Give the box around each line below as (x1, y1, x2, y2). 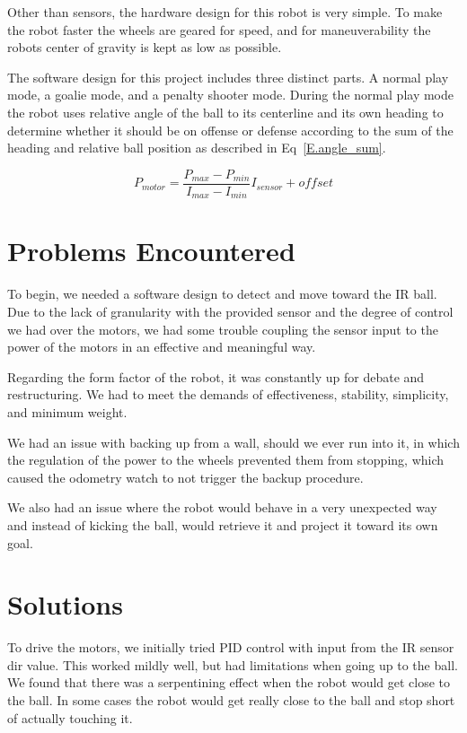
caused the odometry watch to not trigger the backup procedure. (7, 467, 364, 486)
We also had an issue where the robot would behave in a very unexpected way (7, 498, 437, 517)
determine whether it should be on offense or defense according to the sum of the (7, 120, 454, 139)
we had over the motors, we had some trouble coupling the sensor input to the (7, 319, 438, 338)
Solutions (7, 586, 123, 623)
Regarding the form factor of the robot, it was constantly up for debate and (7, 367, 425, 386)
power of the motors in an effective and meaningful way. (7, 337, 316, 356)
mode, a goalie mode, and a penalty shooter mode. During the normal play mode (7, 85, 454, 104)
